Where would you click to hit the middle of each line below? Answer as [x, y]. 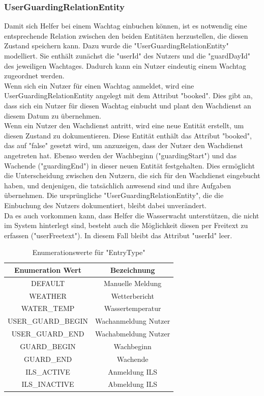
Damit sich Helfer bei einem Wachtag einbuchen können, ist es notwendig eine [126, 26]
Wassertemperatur [133, 308]
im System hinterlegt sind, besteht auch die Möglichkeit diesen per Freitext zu [126, 225]
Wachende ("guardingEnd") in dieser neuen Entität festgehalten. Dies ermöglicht [129, 165]
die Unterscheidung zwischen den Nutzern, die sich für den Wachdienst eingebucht [132, 175]
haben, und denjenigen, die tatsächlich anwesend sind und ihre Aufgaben [118, 185]
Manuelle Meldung [133, 283]
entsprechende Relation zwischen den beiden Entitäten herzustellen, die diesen [126, 35]
